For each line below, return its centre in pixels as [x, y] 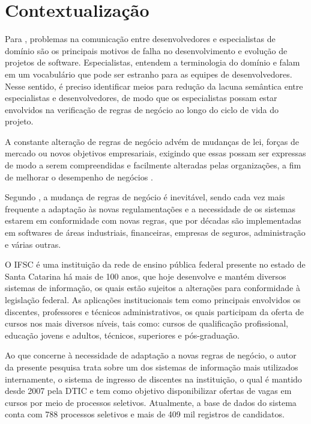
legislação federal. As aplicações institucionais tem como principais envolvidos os [153, 300]
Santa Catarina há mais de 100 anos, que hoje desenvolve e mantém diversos [146, 276]
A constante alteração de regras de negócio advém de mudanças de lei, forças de [152, 141]
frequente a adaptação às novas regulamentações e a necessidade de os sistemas [150, 208]
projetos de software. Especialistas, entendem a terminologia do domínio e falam [152, 62]
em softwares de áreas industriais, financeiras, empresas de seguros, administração [155, 232]
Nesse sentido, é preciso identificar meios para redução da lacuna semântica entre [154, 86]
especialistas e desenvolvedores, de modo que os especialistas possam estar [141, 98]
